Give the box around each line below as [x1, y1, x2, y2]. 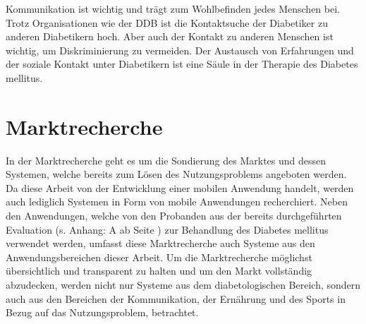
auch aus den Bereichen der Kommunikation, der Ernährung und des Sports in [6, 291, 346, 306]
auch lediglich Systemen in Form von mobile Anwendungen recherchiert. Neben [6, 194, 348, 209]
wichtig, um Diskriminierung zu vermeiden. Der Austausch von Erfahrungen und [6, 42, 354, 57]
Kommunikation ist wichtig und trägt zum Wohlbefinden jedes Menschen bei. [6, 1, 340, 16]
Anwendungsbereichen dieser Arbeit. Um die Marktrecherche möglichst [6, 249, 312, 264]
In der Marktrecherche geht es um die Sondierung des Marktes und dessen [6, 152, 327, 167]
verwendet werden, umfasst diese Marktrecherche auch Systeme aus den [6, 236, 315, 251]
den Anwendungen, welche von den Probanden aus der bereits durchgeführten [6, 208, 342, 223]
